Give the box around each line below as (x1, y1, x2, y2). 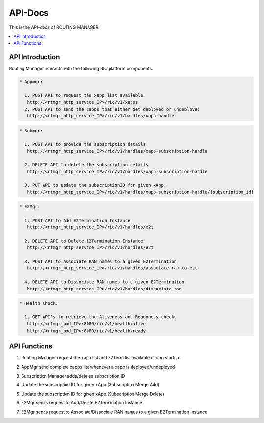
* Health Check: (19, 301, 59, 306)
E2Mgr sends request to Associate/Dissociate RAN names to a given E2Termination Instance (21, 409, 208, 415)
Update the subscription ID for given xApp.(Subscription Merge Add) (21, 382, 160, 388)
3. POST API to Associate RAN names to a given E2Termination (24, 258, 177, 264)
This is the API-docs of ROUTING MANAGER (9, 24, 99, 30)
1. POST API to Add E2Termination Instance (24, 218, 131, 223)
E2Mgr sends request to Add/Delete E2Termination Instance (21, 400, 143, 406)
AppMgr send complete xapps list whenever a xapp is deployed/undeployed (21, 364, 175, 370)
